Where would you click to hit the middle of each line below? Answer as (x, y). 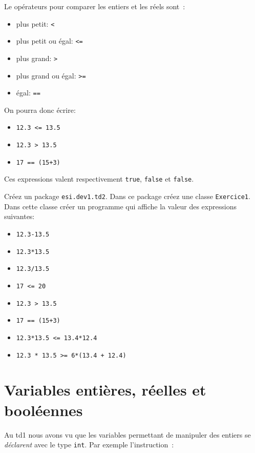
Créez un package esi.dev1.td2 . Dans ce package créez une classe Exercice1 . (127, 196)
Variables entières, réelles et (105, 390)
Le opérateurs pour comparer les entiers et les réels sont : (95, 6)
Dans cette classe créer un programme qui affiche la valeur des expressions (120, 206)
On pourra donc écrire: (40, 110)
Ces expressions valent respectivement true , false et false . (99, 179)
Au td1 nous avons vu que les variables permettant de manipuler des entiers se (128, 434)
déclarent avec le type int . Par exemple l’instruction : (89, 445)
